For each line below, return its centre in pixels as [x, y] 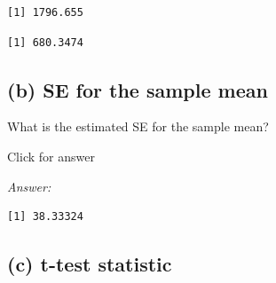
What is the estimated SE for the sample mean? [138, 126]
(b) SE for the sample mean [138, 89]
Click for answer [51, 156]
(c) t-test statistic [90, 264]
